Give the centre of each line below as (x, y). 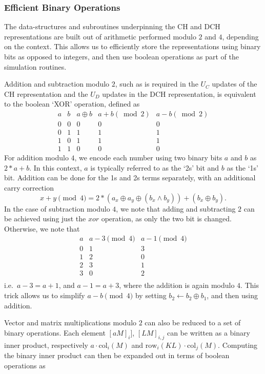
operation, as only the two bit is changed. (166, 219)
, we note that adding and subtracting (176, 208)
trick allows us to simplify (45, 295)
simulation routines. (35, 66)
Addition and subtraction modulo (57, 84)
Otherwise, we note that (42, 228)
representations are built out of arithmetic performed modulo (100, 36)
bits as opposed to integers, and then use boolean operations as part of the (121, 56)
